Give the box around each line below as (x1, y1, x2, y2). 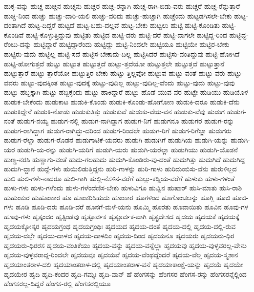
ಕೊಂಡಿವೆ (4, 29, 24, 40)
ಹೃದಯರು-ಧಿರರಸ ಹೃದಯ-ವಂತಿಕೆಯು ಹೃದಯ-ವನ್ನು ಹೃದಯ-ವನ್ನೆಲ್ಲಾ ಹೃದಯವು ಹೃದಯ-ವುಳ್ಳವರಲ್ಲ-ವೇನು (4, 240, 247, 250)
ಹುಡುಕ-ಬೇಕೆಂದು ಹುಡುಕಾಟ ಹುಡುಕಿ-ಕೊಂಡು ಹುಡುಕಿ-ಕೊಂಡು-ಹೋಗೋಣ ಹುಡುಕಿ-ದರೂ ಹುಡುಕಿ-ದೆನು (4, 96, 240, 106)
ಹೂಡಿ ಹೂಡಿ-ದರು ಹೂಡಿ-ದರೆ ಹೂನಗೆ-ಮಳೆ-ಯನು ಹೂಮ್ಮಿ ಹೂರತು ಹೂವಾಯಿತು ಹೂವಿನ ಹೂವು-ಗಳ (16, 202, 249, 212)
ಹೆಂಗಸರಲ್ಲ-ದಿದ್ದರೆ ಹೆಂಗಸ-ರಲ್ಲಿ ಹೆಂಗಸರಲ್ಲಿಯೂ (4, 278, 111, 289)
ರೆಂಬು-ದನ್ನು (4, 39, 31, 49)
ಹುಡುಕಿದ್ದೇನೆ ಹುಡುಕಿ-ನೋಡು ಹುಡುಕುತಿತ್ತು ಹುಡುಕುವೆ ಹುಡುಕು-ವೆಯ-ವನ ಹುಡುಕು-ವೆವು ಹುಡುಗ (4, 106, 225, 116)
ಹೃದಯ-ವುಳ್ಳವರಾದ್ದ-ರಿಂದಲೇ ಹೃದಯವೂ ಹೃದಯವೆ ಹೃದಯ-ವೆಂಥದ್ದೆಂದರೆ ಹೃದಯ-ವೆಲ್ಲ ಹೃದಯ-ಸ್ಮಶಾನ (4, 250, 238, 260)
